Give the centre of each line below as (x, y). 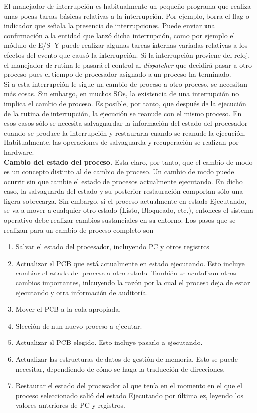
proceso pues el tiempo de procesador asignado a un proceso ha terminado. (118, 74)
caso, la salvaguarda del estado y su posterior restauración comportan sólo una (124, 191)
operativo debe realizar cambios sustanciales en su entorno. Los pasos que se (120, 220)
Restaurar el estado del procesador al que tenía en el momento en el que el (129, 385)
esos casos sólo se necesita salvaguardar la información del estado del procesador (126, 123)
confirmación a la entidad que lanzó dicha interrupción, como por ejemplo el (120, 35)
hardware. (19, 152)
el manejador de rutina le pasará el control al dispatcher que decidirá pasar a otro (128, 64)
